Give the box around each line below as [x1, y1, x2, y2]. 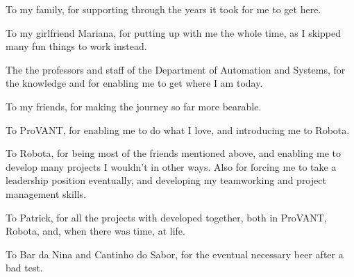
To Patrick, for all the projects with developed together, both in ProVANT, [6, 210, 327, 224]
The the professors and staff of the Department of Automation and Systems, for [6, 62, 346, 76]
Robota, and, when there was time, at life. [6, 224, 185, 238]
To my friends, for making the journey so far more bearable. [6, 99, 262, 113]
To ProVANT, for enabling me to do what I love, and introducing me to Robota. [6, 122, 350, 137]
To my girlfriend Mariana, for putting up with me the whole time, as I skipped [6, 25, 341, 40]
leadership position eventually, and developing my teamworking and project [6, 173, 326, 187]
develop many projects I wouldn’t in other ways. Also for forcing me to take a [6, 159, 337, 174]
